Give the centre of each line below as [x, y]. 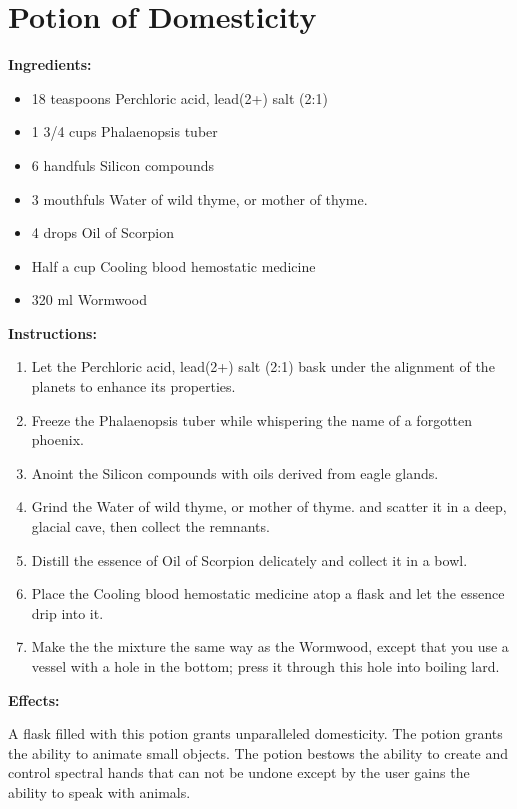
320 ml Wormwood [89, 299]
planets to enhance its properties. [133, 386]
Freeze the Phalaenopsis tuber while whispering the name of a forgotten [252, 419]
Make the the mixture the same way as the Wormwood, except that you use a [270, 646]
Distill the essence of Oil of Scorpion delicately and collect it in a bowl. [249, 559]
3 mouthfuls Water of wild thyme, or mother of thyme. [199, 198]
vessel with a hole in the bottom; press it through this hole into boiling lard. [265, 666]
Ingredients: [50, 64]
